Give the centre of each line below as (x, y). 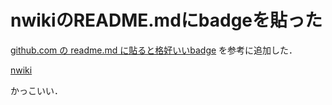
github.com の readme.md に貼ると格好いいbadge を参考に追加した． (154, 50)
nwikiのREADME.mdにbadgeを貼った (166, 20)
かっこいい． (36, 90)
